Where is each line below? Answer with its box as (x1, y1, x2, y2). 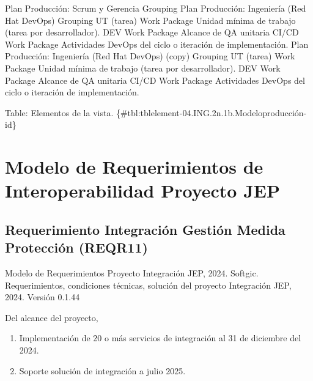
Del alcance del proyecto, (5, 311, 98, 324)
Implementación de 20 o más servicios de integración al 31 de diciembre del (19, 331, 301, 344)
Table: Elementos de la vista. (5, 106, 114, 119)
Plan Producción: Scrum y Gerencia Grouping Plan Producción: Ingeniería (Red (5, 2, 306, 14)
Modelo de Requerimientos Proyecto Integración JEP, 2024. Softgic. (5, 267, 259, 279)
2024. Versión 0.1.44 (5, 290, 80, 303)
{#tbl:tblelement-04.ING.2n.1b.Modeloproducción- (116, 106, 307, 119)
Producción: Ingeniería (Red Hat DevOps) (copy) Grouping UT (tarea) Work (5, 50, 295, 62)
